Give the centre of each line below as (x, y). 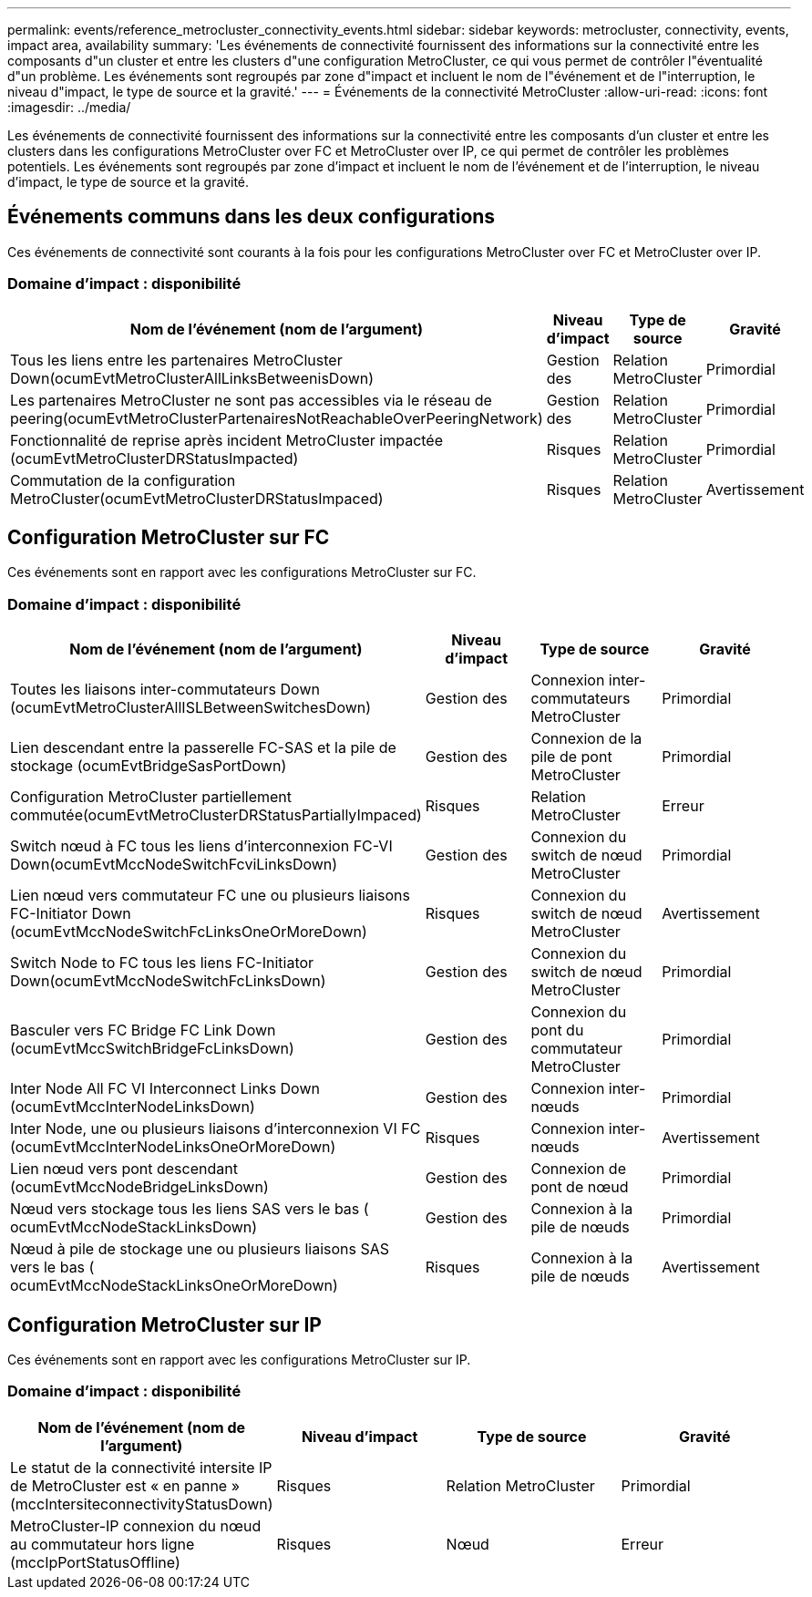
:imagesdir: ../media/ (69, 107)
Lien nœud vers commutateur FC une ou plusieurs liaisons (210, 896)
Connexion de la (586, 739)
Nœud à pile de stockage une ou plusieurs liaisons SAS (200, 1249)
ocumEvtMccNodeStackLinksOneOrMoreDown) (174, 1286)
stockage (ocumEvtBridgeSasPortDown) (149, 766)
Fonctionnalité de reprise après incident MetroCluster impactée (227, 440)
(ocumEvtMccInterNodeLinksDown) (133, 1107)
